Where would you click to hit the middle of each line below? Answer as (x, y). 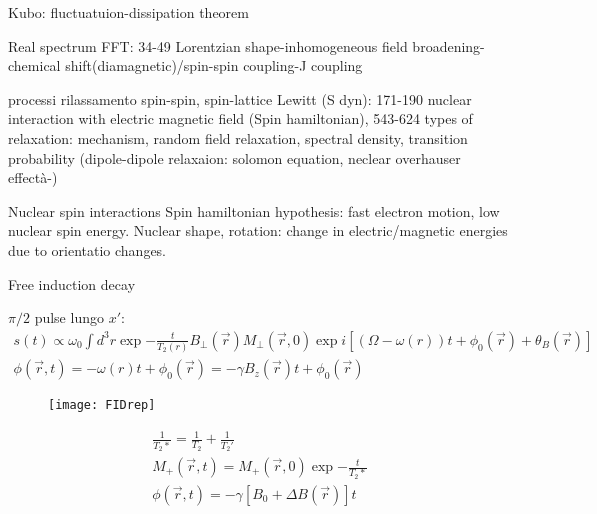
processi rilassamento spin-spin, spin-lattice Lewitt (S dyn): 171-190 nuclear (240, 98)
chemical (34, 65)
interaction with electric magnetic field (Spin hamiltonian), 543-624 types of (240, 118)
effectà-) (33, 177)
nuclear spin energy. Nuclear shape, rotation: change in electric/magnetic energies (258, 230)
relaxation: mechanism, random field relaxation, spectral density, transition (238, 137)
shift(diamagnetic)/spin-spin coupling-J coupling (214, 65)
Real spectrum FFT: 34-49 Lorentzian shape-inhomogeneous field (208, 45)
